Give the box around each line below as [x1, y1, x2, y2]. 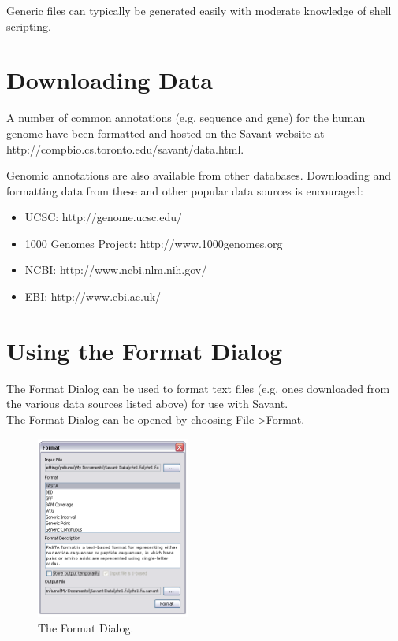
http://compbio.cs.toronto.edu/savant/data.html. [6, 140, 244, 157]
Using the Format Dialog [6, 334, 283, 366]
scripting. [6, 17, 51, 34]
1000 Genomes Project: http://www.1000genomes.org [24, 235, 283, 251]
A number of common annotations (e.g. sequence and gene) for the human [6, 109, 366, 126]
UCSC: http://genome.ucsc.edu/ [24, 209, 182, 225]
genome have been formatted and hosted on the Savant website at [6, 124, 325, 141]
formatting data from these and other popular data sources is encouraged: [6, 182, 363, 198]
